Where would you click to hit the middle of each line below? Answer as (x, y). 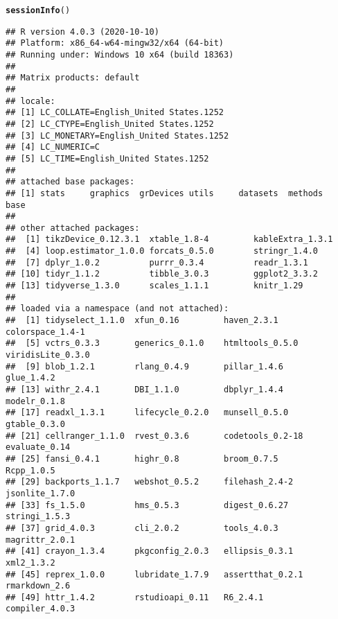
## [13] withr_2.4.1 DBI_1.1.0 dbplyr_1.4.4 (144, 390)
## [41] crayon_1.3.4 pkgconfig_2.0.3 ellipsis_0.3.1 (150, 551)
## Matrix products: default (73, 78)
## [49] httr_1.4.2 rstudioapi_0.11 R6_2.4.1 (135, 597)
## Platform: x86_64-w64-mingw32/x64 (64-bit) (115, 43)
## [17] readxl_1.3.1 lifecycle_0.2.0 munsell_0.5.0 (147, 413)
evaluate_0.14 (38, 447)
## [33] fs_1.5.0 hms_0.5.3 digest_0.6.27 (147, 505)
